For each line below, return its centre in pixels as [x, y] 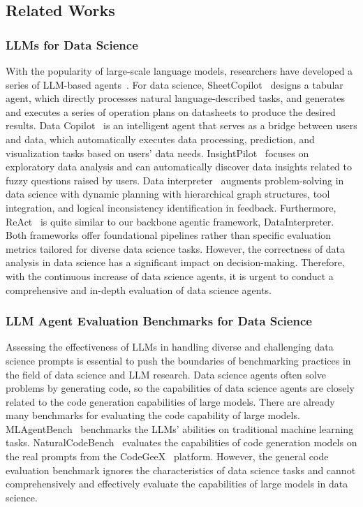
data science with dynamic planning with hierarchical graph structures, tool [168, 194]
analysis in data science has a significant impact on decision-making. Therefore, [175, 262]
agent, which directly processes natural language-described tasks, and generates [176, 98]
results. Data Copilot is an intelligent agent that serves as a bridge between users [181, 125]
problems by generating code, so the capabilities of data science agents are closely [180, 388]
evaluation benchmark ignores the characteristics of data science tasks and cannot [181, 470]
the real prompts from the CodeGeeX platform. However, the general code [167, 456]
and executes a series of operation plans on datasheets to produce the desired [171, 111]
